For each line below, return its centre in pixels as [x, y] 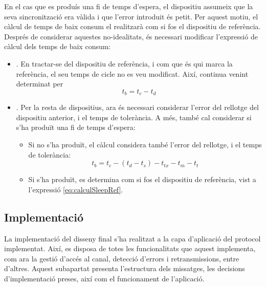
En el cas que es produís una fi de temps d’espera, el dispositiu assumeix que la [129, 6]
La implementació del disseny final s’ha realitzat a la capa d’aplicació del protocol [132, 238]
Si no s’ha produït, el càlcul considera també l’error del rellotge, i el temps [145, 144]
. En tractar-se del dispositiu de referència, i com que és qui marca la [124, 63]
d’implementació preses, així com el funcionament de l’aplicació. [104, 278]
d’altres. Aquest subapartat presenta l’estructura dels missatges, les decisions [125, 268]
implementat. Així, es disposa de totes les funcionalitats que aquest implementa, [130, 248]
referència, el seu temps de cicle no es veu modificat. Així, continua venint [132, 73]
